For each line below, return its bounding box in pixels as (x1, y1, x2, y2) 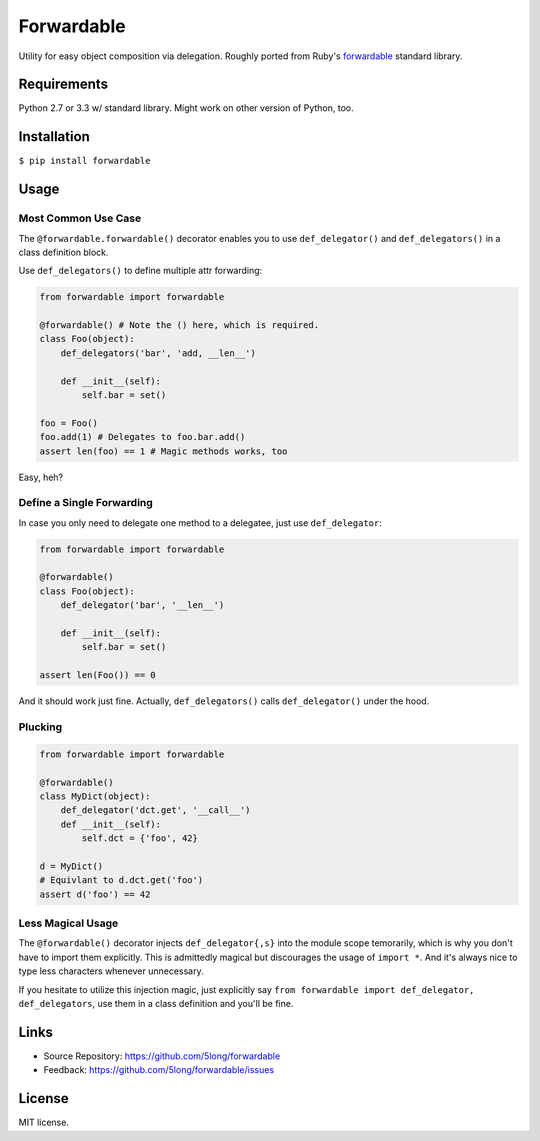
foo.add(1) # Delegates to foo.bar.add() (39, 431, 246, 443)
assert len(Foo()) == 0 (39, 670, 157, 681)
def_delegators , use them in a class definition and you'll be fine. (18, 997, 294, 1009)
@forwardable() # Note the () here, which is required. (39, 320, 320, 331)
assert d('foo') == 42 (39, 888, 151, 900)
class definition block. (18, 246, 109, 258)
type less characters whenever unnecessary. (18, 965, 204, 977)
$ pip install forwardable (18, 155, 151, 167)
